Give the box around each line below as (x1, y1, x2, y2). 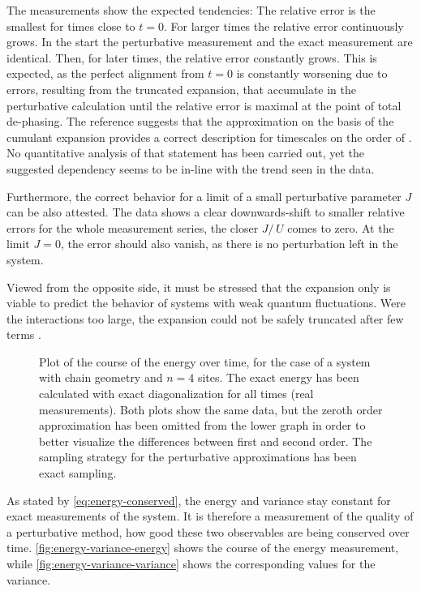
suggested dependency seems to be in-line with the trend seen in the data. (6, 160, 375, 177)
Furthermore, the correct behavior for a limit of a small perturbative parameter (6, 187, 402, 204)
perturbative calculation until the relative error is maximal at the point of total (6, 96, 402, 113)
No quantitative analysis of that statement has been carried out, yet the (6, 144, 364, 161)
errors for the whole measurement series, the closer (6, 219, 259, 236)
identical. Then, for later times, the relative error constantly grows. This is (6, 49, 377, 66)
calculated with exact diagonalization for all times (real (39, 385, 314, 402)
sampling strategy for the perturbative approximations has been (39, 448, 357, 465)
